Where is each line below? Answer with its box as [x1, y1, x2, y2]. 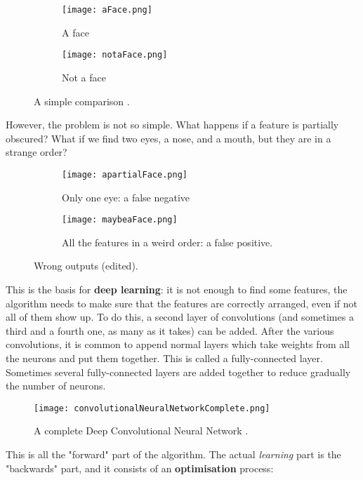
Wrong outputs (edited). [34, 258, 138, 273]
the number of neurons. [6, 378, 106, 393]
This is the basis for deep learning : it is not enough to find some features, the [6, 281, 348, 296]
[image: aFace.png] [62, 5, 152, 15]
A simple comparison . [34, 93, 130, 108]
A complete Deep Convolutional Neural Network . [34, 423, 249, 438]
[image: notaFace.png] [62, 50, 168, 60]
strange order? [6, 145, 67, 159]
